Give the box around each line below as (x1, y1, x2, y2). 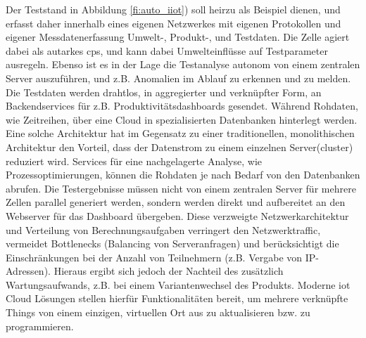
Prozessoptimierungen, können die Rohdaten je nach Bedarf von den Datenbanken (6, 167, 360, 182)
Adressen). (6, 264, 51, 278)
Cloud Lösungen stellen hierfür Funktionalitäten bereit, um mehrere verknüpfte (6, 291, 348, 306)
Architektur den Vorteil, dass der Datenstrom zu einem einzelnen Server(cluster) (6, 139, 353, 154)
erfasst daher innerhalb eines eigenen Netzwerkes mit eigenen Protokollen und (6, 15, 341, 30)
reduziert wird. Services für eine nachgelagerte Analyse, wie (6, 153, 262, 168)
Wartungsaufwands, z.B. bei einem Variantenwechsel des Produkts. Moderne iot (6, 277, 351, 292)
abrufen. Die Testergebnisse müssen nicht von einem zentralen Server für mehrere (6, 181, 356, 195)
